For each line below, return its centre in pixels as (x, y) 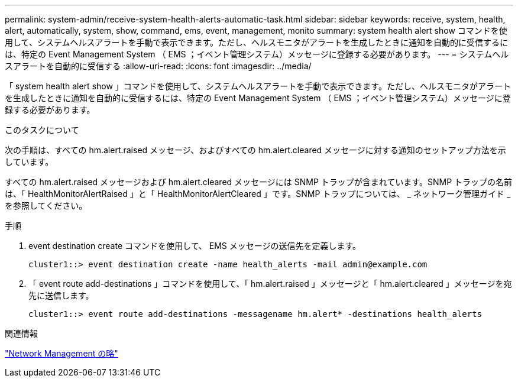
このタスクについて (42, 130)
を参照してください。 (46, 205)
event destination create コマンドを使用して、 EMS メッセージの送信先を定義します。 (195, 246)
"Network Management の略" (61, 353)
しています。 (29, 162)
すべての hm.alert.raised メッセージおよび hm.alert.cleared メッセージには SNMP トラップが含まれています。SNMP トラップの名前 (259, 182)
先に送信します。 (61, 295)
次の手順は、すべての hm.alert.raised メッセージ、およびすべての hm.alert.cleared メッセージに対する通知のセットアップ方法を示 (255, 150)
